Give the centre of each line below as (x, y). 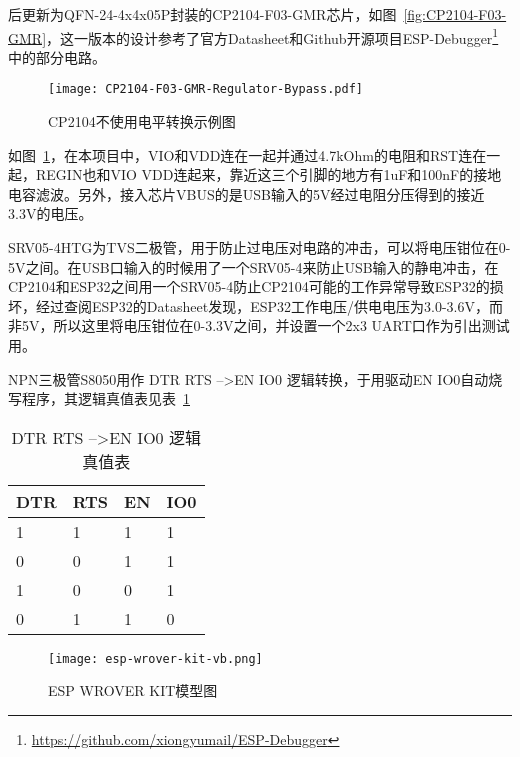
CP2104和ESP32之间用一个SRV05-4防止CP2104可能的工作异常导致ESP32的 (249, 286)
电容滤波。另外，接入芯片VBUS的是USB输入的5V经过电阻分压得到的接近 (246, 193)
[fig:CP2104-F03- (455, 14)
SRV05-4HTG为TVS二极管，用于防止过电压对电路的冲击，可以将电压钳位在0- (259, 247)
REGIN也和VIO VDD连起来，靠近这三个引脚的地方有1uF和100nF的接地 (268, 174)
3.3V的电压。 (50, 213)
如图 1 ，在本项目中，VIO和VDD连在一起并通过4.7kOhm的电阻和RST (233, 154)
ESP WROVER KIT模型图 (133, 690)
